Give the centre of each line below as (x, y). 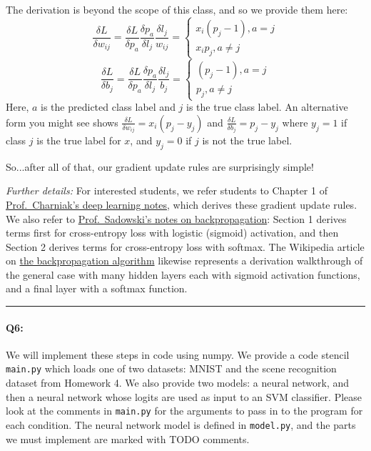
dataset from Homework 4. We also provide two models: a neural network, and (178, 383)
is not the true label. (247, 140)
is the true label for (79, 140)
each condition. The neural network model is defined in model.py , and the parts (181, 424)
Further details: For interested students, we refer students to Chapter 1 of (167, 190)
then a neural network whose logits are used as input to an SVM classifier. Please (184, 396)
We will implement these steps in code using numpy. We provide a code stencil (178, 354)
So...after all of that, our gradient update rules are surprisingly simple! (160, 166)
